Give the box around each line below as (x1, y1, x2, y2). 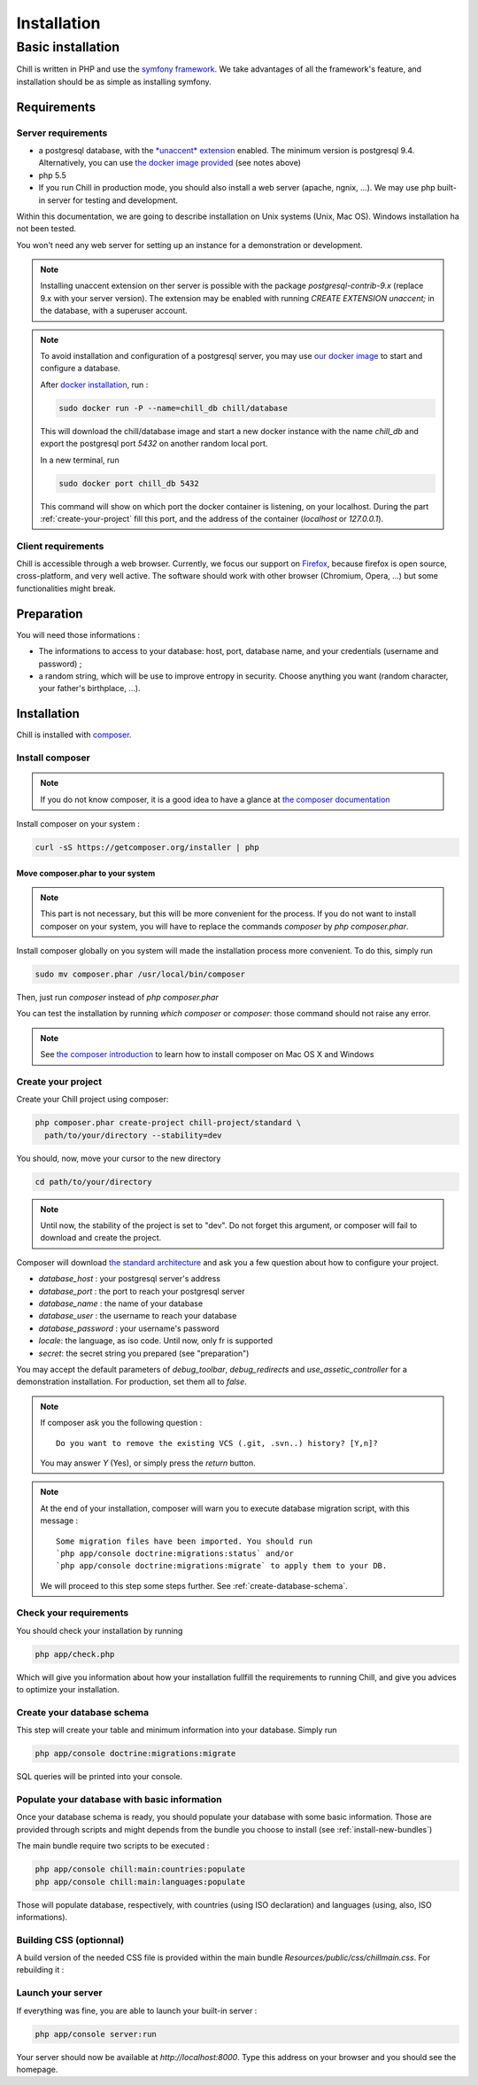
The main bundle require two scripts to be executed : (16, 1840, 210, 1851)
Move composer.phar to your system (16, 867, 156, 878)
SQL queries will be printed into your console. (16, 1771, 183, 1782)
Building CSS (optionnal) (16, 1933, 125, 1946)
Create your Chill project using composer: (16, 1094, 169, 1105)
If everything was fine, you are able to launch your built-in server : (16, 2005, 258, 2016)
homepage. (16, 2064, 58, 2074)
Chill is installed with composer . (16, 729, 132, 740)
